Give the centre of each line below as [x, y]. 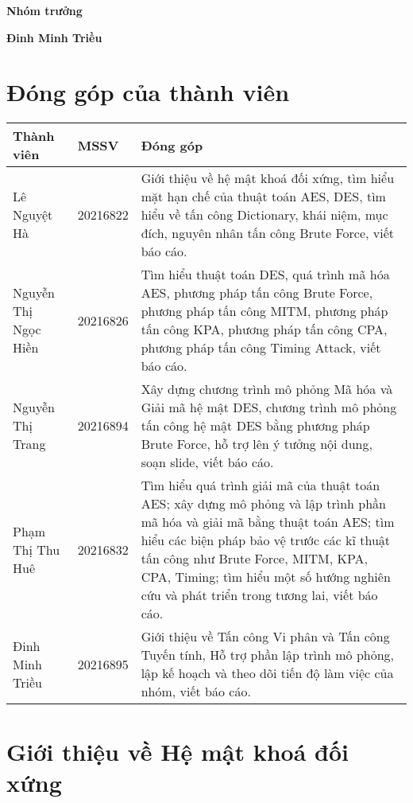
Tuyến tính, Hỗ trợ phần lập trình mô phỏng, [268, 655]
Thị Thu [37, 549]
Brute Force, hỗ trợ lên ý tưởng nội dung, [257, 444]
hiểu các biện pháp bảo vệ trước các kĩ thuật [266, 540]
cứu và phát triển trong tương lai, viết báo [259, 595]
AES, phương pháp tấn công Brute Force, [257, 293]
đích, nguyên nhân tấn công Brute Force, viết [268, 233]
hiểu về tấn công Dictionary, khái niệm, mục [264, 215]
